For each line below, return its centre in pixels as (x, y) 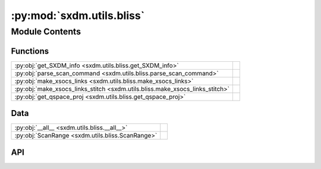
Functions (30, 51)
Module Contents (46, 32)
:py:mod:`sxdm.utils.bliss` (78, 15)
